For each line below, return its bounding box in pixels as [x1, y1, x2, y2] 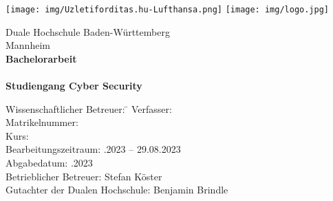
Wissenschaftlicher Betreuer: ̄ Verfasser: [6, 101, 172, 116]
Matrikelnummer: [6, 115, 78, 129]
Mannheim [6, 38, 50, 52]
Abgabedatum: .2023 [6, 156, 93, 169]
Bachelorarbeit [6, 51, 77, 65]
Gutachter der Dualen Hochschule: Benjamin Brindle [6, 182, 228, 197]
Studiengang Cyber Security [6, 78, 142, 93]
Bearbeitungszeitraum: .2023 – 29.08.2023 [6, 142, 181, 156]
